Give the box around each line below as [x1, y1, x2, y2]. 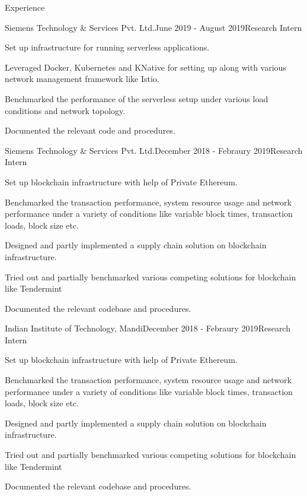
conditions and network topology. [5, 104, 126, 116]
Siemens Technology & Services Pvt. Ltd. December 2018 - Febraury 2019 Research [5, 144, 303, 156]
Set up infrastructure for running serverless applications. [5, 41, 210, 53]
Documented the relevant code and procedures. [5, 124, 175, 137]
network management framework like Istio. [5, 72, 159, 85]
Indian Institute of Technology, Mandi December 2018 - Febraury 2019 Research [5, 322, 290, 334]
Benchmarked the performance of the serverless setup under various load [5, 92, 268, 105]
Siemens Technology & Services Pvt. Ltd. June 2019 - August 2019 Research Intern [5, 21, 302, 33]
